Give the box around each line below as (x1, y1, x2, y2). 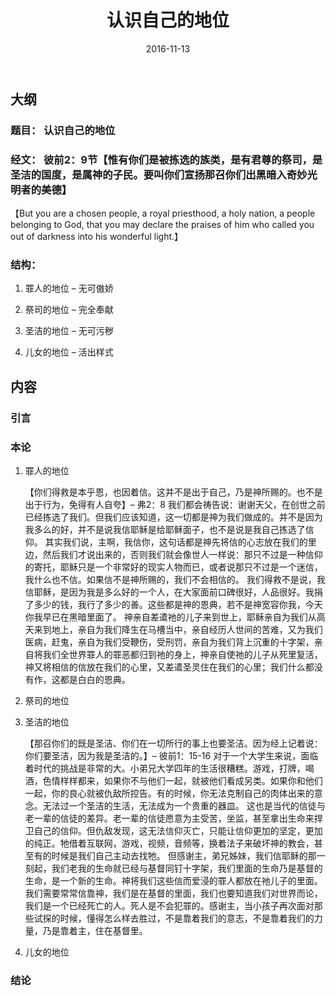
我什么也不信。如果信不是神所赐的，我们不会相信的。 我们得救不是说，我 (24, 574, 326, 586)
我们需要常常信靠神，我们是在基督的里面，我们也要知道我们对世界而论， (24, 887, 323, 900)
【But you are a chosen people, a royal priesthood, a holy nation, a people (10, 207, 316, 220)
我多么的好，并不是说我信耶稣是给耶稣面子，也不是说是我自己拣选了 (24, 524, 306, 536)
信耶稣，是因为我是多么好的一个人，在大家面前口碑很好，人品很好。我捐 (24, 586, 323, 598)
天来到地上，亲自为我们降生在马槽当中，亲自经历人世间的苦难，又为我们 (24, 624, 323, 636)
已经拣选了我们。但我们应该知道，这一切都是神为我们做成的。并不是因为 (24, 511, 323, 523)
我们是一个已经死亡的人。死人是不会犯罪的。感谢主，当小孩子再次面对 (24, 900, 315, 912)
